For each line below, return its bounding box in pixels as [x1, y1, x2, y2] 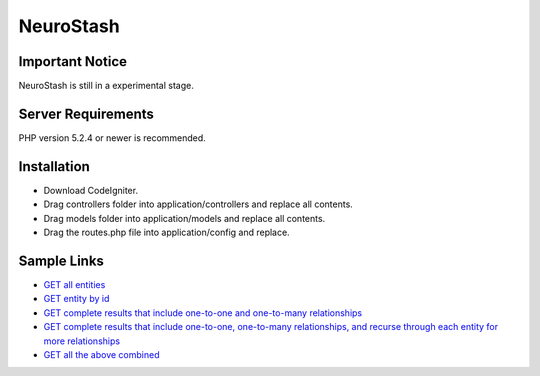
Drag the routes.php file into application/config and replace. [43, 226, 290, 239]
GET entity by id [43, 293, 110, 305]
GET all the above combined [43, 348, 160, 360]
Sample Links [18, 252, 105, 269]
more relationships [43, 335, 120, 347]
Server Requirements [18, 105, 155, 122]
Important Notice [18, 53, 127, 70]
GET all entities [43, 278, 106, 290]
